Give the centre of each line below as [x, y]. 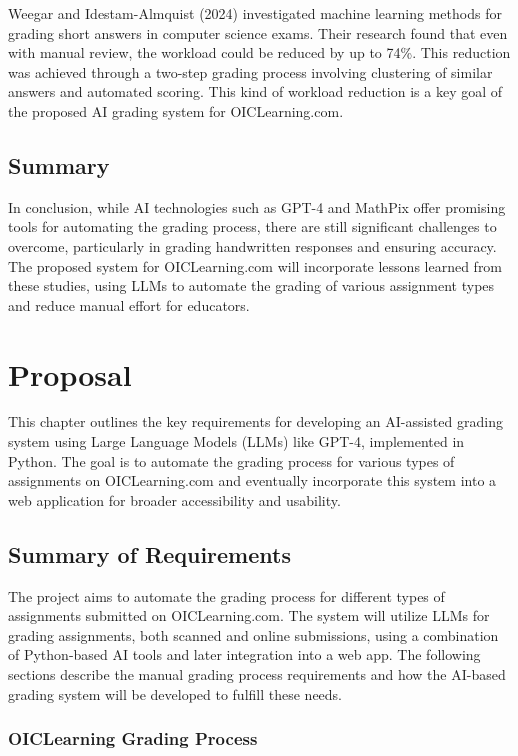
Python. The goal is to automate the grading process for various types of [231, 460]
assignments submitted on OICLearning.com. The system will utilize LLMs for [249, 615]
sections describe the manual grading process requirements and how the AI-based [257, 674]
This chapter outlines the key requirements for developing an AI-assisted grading [255, 421]
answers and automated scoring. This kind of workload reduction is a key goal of [255, 91]
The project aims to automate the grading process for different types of [226, 595]
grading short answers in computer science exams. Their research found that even [258, 32]
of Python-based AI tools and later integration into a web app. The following [244, 654]
